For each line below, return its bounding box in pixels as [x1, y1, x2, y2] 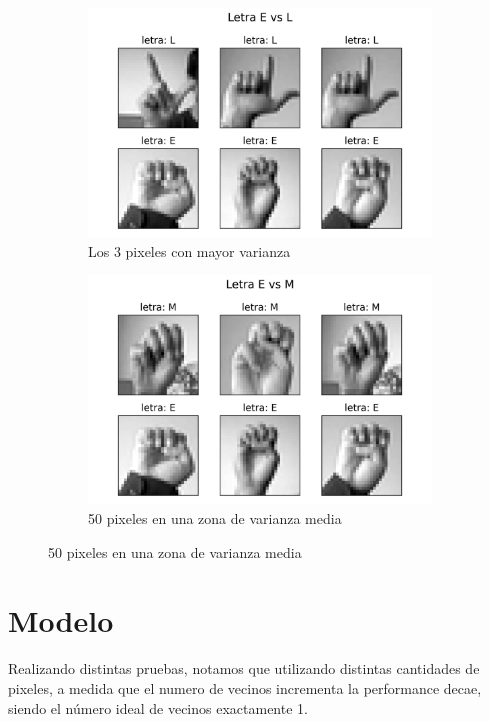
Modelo [8, 600, 114, 641]
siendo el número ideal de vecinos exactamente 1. [8, 697, 308, 718]
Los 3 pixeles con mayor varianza [88, 240, 291, 261]
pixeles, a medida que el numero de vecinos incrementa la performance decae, [8, 677, 482, 698]
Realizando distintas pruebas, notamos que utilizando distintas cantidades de [8, 658, 480, 679]
